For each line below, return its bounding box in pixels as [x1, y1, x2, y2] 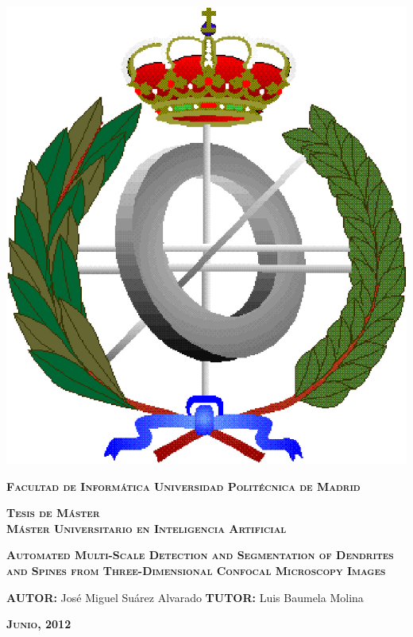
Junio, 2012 [6, 616, 71, 632]
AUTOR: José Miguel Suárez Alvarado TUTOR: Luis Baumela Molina [6, 589, 364, 605]
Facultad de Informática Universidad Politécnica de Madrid [6, 477, 361, 494]
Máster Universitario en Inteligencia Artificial [6, 519, 287, 536]
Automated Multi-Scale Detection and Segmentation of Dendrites [6, 546, 394, 563]
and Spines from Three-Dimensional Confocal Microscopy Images [6, 562, 386, 578]
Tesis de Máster [6, 504, 100, 521]
